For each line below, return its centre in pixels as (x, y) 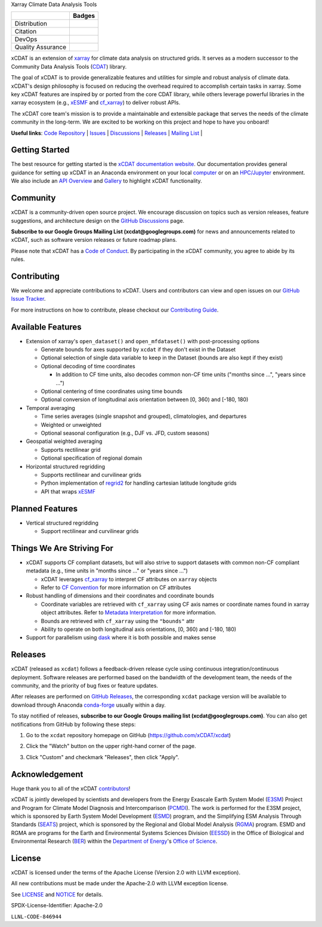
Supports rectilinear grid (71, 449)
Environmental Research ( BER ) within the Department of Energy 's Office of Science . (114, 841)
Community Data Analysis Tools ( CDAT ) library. (69, 66)
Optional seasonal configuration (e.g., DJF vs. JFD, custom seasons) (125, 433)
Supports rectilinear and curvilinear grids (91, 475)
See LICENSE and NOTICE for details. (57, 894)
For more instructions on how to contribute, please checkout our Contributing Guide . (115, 310)
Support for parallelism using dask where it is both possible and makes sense (121, 637)
